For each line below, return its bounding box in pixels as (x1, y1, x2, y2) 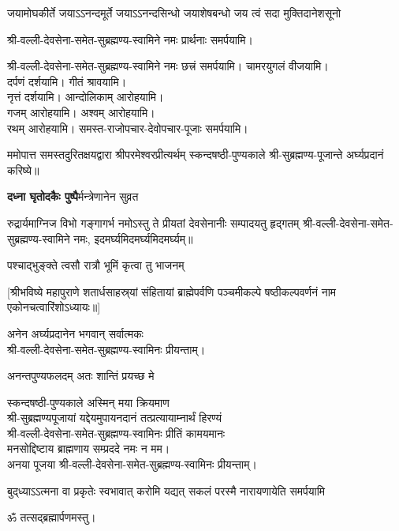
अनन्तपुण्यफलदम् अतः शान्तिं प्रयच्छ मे (7, 367, 155, 384)
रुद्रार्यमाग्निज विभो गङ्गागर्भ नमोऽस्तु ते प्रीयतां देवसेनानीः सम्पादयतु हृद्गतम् (7, 214, 300, 231)
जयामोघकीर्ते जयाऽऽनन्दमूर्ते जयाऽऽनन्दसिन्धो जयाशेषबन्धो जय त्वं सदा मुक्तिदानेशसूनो (7, 5, 341, 21)
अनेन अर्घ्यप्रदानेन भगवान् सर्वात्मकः (7, 325, 144, 341)
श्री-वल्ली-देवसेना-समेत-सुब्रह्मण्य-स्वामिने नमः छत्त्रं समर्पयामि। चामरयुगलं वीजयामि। (7, 58, 329, 74)
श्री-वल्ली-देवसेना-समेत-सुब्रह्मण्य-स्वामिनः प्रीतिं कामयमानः (7, 424, 226, 441)
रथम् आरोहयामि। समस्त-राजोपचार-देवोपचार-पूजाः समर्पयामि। (7, 119, 248, 136)
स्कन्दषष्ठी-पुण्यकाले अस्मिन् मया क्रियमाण (7, 394, 170, 410)
